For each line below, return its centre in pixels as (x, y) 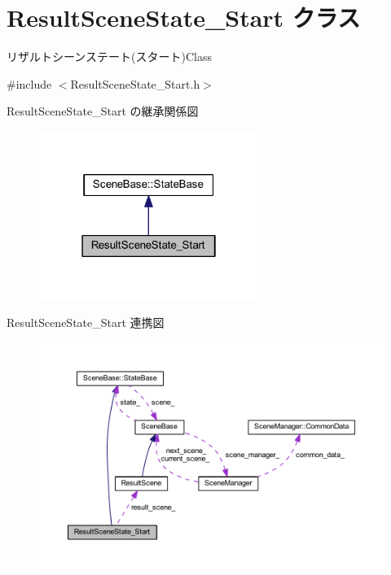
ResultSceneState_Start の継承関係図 (103, 111)
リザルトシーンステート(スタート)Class (109, 57)
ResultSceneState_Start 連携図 (86, 322)
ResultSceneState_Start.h (135, 83)
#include (29, 83)
